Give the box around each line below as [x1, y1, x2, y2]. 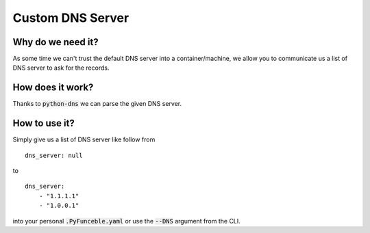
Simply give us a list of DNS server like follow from [12, 135, 156, 143]
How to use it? [12, 118, 75, 129]
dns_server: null [25, 151, 83, 159]
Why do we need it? [12, 36, 99, 48]
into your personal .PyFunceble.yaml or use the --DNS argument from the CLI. [12, 217, 241, 225]
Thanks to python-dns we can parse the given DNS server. [12, 100, 182, 108]
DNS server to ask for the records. [12, 64, 110, 72]
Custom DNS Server [12, 10, 129, 25]
